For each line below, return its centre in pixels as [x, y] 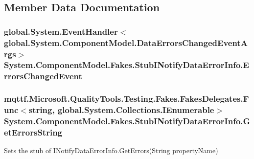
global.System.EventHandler [61, 31]
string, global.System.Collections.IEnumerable [121, 110]
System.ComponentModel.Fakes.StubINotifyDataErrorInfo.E [127, 65]
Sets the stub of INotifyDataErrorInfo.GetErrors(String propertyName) [111, 150]
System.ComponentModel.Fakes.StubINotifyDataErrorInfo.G [127, 121]
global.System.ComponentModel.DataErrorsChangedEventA [126, 42]
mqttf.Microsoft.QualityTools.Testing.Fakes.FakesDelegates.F [127, 99]
